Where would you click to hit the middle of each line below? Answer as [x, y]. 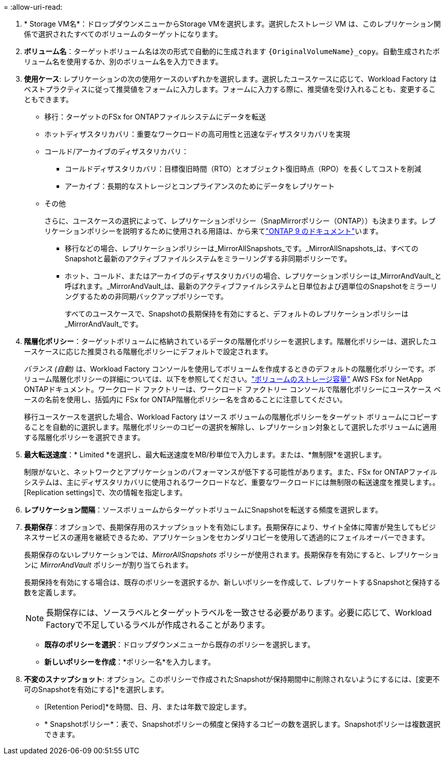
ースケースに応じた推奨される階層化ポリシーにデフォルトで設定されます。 [148, 351]
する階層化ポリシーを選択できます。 [84, 437]
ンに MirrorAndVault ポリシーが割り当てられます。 [108, 565]
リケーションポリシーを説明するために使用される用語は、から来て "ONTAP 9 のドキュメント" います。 [214, 231]
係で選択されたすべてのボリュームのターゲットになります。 [123, 34]
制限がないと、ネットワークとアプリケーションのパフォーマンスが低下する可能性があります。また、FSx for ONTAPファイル [231, 472]
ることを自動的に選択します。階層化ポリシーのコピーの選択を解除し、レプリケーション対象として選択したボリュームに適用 [230, 427]
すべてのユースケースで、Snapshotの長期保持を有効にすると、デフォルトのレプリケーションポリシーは [237, 314]
